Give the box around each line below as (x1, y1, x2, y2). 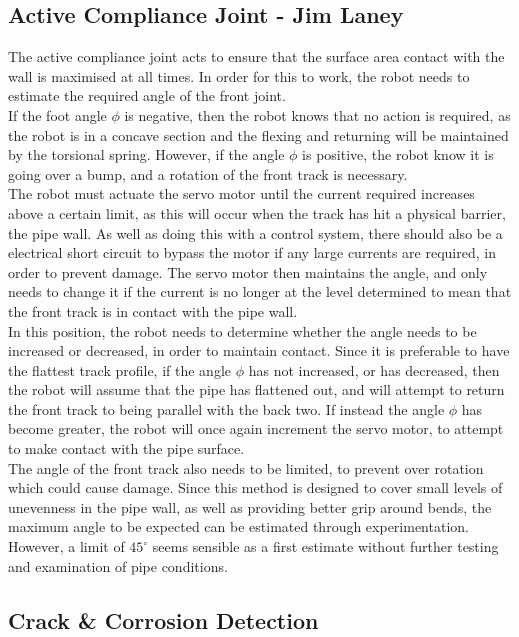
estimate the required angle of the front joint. (8, 85, 286, 106)
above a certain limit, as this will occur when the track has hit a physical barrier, (8, 202, 506, 223)
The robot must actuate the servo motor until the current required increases (8, 183, 475, 204)
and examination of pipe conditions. (8, 555, 228, 576)
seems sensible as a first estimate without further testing (152, 536, 499, 557)
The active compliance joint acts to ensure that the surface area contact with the (8, 46, 505, 67)
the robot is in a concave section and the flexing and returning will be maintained (8, 124, 509, 145)
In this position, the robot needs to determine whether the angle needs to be (8, 320, 477, 341)
